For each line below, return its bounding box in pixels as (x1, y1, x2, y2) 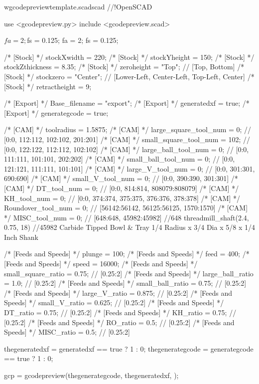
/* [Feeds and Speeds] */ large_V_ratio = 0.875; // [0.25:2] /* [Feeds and (4, 287, 233, 298)
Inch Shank (4, 231, 38, 242)
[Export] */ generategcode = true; (4, 107, 109, 118)
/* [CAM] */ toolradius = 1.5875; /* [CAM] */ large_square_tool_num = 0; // (4, 124, 252, 135)
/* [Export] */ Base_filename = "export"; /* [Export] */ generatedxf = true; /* (4, 98, 250, 108)
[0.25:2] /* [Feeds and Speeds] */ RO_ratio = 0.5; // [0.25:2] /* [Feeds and (4, 317, 235, 327)
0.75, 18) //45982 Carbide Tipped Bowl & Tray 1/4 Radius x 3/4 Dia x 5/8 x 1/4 (4, 222, 255, 232)
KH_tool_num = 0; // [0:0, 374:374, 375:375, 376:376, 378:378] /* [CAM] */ (4, 192, 241, 203)
